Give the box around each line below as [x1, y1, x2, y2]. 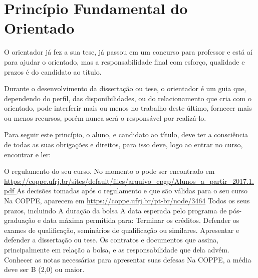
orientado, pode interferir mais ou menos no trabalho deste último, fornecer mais [4, 103, 252, 113]
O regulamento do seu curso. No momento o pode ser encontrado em [4, 166, 215, 176]
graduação [4, 215, 36, 225]
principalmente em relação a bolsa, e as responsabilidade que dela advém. [4, 244, 229, 254]
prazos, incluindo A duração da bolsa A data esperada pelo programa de [4, 205, 227, 215]
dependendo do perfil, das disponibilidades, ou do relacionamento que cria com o [4, 93, 251, 103]
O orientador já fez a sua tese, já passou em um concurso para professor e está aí [4, 47, 252, 57]
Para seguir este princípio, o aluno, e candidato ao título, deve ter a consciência [4, 129, 248, 140]
